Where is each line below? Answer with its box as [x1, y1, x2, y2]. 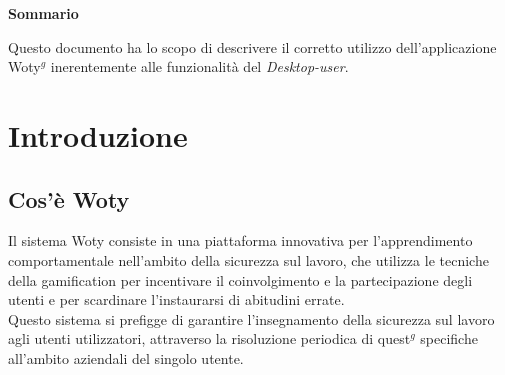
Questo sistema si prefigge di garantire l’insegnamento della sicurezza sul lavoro [8, 308, 495, 329]
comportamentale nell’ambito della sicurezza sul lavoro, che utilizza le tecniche [8, 249, 489, 270]
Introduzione [8, 114, 188, 155]
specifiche [420, 328, 478, 349]
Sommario [8, 3, 79, 23]
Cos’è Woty [8, 183, 130, 214]
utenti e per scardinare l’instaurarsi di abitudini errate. [8, 289, 345, 310]
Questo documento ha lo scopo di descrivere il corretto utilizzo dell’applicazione [8, 36, 497, 57]
